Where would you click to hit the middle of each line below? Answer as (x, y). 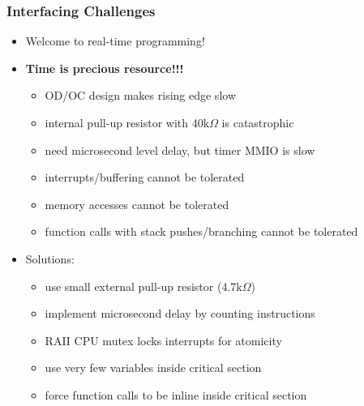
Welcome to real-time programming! (115, 41)
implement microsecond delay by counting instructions (180, 313)
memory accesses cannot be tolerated (137, 204)
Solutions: (50, 258)
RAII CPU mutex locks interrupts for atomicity (163, 340)
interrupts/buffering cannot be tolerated (145, 177)
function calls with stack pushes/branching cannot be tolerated (201, 231)
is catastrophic (258, 122)
